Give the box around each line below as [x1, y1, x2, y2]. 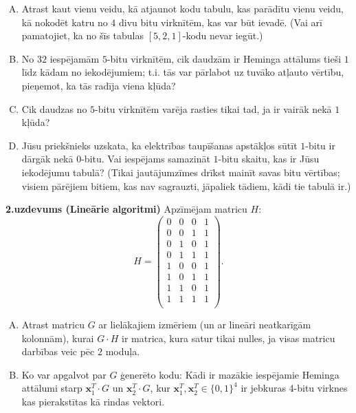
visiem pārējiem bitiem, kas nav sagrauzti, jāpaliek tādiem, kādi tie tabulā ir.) [21, 178, 351, 193]
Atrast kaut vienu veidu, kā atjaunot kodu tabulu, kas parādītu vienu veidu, [21, 1, 344, 15]
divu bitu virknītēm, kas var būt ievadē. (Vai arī [119, 14, 322, 29]
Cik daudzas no [21, 101, 87, 116]
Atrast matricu [21, 317, 85, 332]
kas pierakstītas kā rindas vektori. [21, 394, 165, 409]
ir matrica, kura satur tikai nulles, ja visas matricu [122, 330, 335, 345]
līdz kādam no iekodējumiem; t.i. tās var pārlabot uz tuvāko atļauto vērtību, [21, 65, 344, 79]
